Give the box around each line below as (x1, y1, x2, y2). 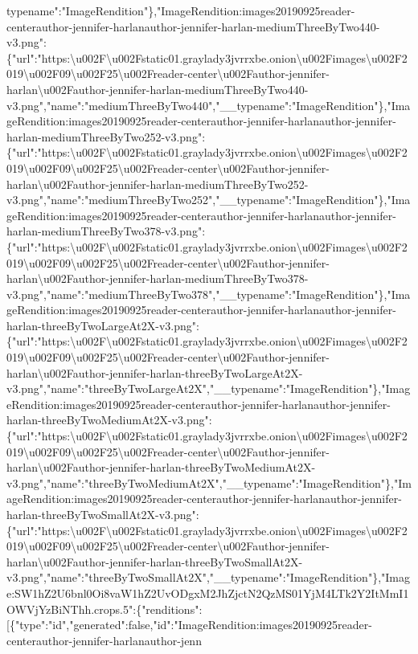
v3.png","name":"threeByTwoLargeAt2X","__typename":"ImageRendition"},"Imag (6, 380, 411, 397)
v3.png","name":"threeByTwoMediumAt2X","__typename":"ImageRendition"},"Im (6, 474, 412, 491)
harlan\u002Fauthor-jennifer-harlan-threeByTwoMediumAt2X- (6, 459, 316, 476)
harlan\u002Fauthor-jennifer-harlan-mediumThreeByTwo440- (6, 80, 309, 97)
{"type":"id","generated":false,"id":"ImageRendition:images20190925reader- (9, 616, 372, 633)
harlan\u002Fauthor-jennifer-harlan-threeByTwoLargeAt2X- (6, 364, 303, 381)
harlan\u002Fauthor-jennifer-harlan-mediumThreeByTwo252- (6, 175, 309, 192)
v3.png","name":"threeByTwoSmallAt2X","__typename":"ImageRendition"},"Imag (6, 569, 410, 586)
